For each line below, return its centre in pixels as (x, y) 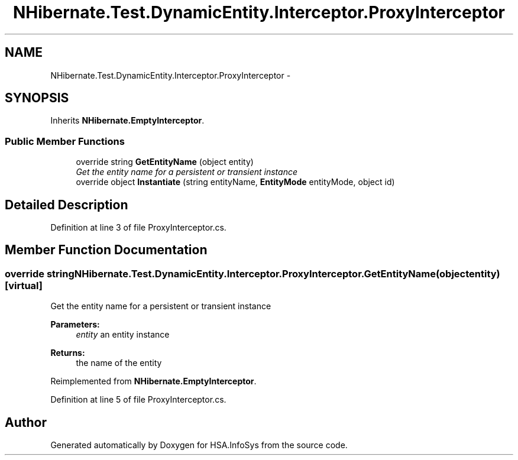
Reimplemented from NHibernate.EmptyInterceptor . (153, 381)
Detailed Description (67, 205)
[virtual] (24, 285)
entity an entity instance (123, 335)
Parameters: (75, 325)
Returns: (68, 353)
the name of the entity (119, 363)
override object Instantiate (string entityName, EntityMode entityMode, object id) (235, 182)
